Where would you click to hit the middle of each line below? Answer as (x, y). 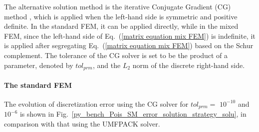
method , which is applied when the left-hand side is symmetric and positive (121, 16)
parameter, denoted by (39, 65)
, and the (107, 65)
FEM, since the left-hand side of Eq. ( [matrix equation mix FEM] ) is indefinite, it (130, 35)
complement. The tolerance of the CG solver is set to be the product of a (116, 55)
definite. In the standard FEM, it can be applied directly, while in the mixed (121, 26)
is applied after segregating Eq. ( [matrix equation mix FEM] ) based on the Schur (129, 45)
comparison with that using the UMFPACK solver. (82, 123)
